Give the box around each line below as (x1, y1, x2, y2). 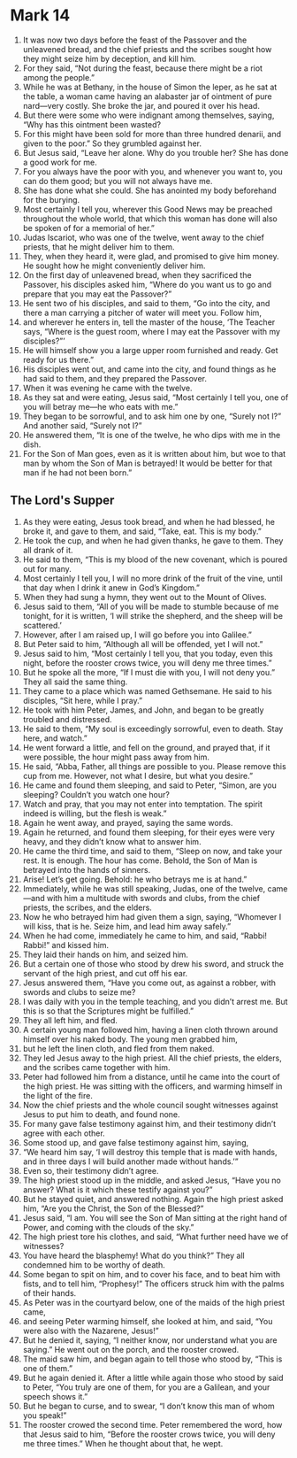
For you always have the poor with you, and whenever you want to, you (22, 166, 283, 177)
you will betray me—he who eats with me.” (22, 401, 179, 412)
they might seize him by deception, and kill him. (22, 53, 197, 64)
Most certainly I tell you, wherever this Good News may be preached (22, 204, 273, 214)
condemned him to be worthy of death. (22, 1259, 166, 1270)
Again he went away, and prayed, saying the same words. (22, 817, 233, 828)
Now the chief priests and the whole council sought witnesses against (22, 1099, 278, 1110)
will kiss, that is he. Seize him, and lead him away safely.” (22, 921, 232, 931)
